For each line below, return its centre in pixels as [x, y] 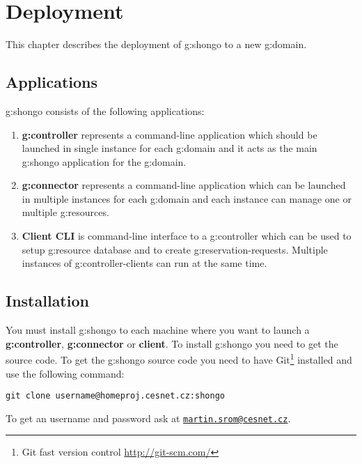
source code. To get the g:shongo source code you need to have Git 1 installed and [179, 358]
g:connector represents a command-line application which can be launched [184, 185]
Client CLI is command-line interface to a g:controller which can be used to [187, 236]
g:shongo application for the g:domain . [104, 161]
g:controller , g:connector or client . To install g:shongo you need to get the [172, 343]
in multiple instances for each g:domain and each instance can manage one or [187, 198]
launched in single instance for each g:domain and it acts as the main [170, 148]
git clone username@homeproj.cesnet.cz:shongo [115, 396]
